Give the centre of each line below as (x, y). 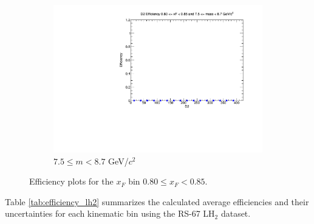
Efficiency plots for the (71, 181)
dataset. (236, 213)
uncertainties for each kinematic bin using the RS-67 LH (110, 213)
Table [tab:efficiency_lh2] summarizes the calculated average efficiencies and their (157, 201)
